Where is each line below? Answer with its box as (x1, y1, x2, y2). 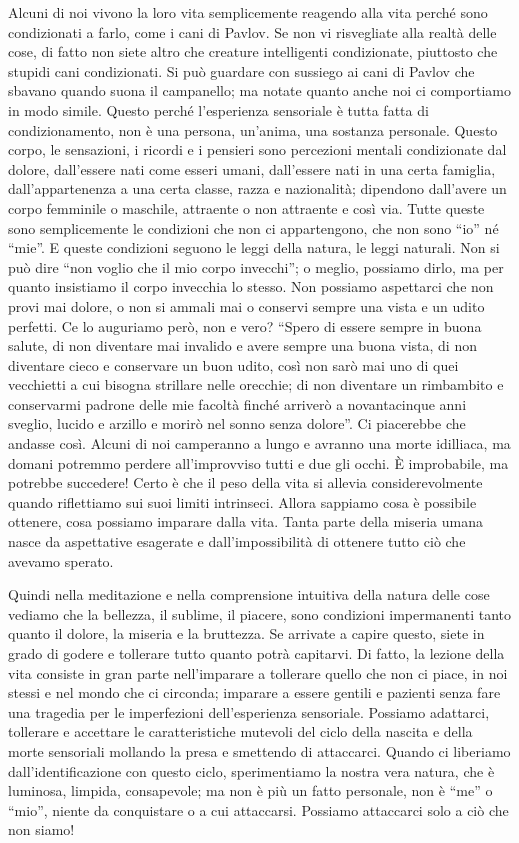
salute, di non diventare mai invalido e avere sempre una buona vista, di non (8, 335, 477, 356)
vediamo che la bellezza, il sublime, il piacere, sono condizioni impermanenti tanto (8, 603, 512, 624)
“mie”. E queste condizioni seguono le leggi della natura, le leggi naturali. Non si (8, 237, 500, 258)
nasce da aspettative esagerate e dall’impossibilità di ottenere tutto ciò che (8, 531, 466, 552)
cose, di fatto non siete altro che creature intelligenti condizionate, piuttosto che (8, 41, 498, 62)
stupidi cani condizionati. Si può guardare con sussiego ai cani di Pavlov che (8, 60, 475, 81)
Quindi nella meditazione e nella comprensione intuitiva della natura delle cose (8, 584, 490, 605)
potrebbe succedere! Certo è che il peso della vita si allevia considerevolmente (8, 472, 483, 493)
